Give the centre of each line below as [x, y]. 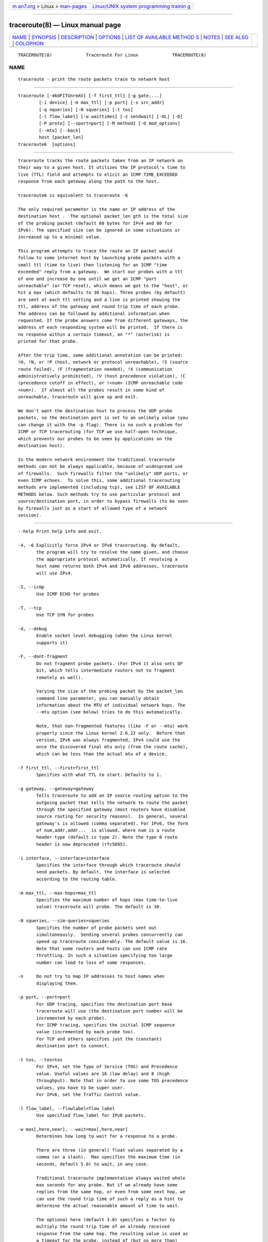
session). [30, 515]
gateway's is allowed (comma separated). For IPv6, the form [112, 823]
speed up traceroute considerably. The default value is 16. [112, 942]
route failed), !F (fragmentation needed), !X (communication [95, 369]
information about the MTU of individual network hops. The [111, 705]
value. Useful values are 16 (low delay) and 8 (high [103, 1074]
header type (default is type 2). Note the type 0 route [107, 837]
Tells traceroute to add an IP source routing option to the [112, 796]
